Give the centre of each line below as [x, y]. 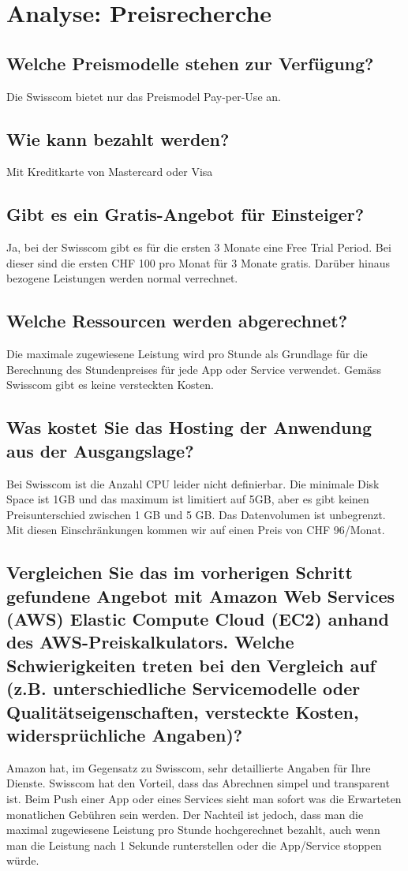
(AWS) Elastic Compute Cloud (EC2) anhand [198, 619]
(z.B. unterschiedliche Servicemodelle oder [183, 688]
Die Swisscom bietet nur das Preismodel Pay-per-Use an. [144, 96]
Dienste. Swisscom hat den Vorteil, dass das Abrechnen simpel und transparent [198, 783]
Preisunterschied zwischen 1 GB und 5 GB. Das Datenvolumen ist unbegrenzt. [196, 514]
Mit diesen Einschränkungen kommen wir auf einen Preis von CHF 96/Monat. [196, 530]
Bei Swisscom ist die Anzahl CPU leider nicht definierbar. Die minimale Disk [193, 483]
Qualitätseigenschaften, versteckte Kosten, [183, 711]
